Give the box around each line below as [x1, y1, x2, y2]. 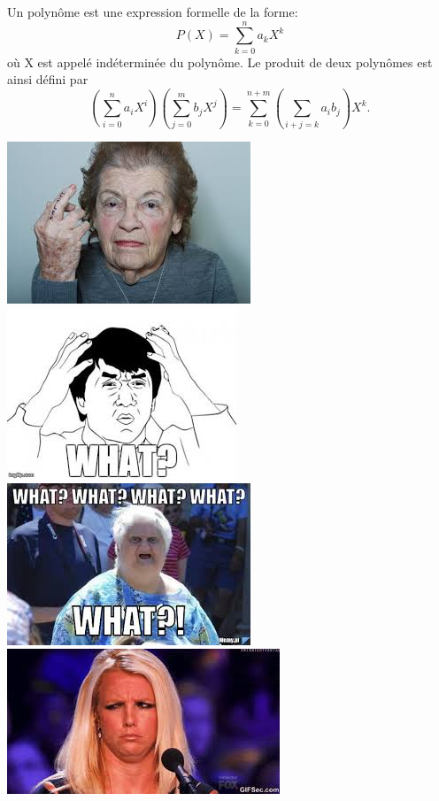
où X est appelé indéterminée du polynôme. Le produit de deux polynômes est [7, 52, 433, 71]
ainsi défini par [7, 70, 89, 89]
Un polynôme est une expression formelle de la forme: [7, 3, 298, 20]
